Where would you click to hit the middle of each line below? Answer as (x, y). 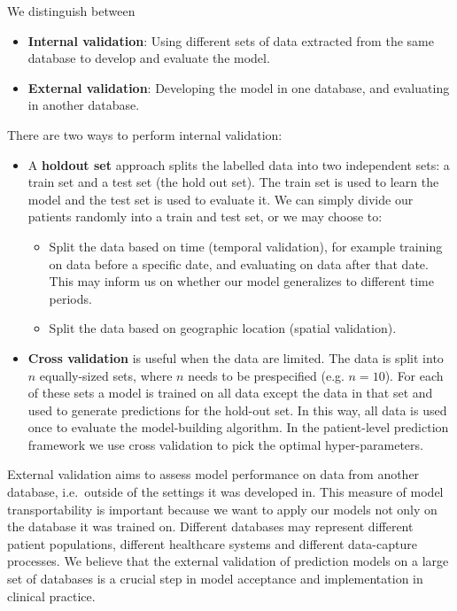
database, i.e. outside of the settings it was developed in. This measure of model (225, 492)
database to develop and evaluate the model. (149, 58)
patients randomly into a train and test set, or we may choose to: (205, 217)
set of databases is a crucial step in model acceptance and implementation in (215, 579)
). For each (414, 375)
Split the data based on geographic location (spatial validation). (223, 328)
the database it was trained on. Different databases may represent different (210, 526)
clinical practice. (51, 596)
